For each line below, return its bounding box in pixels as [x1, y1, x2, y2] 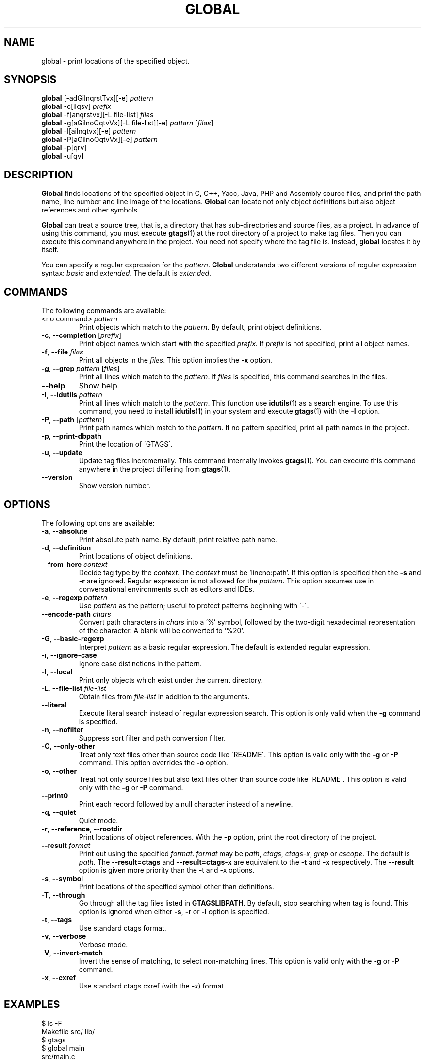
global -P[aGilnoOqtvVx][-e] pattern [41, 135, 158, 144]
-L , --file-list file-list [41, 684, 106, 692]
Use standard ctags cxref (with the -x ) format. [79, 981, 226, 990]
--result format [41, 841, 90, 849]
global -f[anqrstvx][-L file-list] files [41, 110, 154, 119]
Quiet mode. [79, 816, 118, 825]
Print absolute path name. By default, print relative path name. [79, 535, 277, 544]
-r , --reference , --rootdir [41, 824, 122, 833]
